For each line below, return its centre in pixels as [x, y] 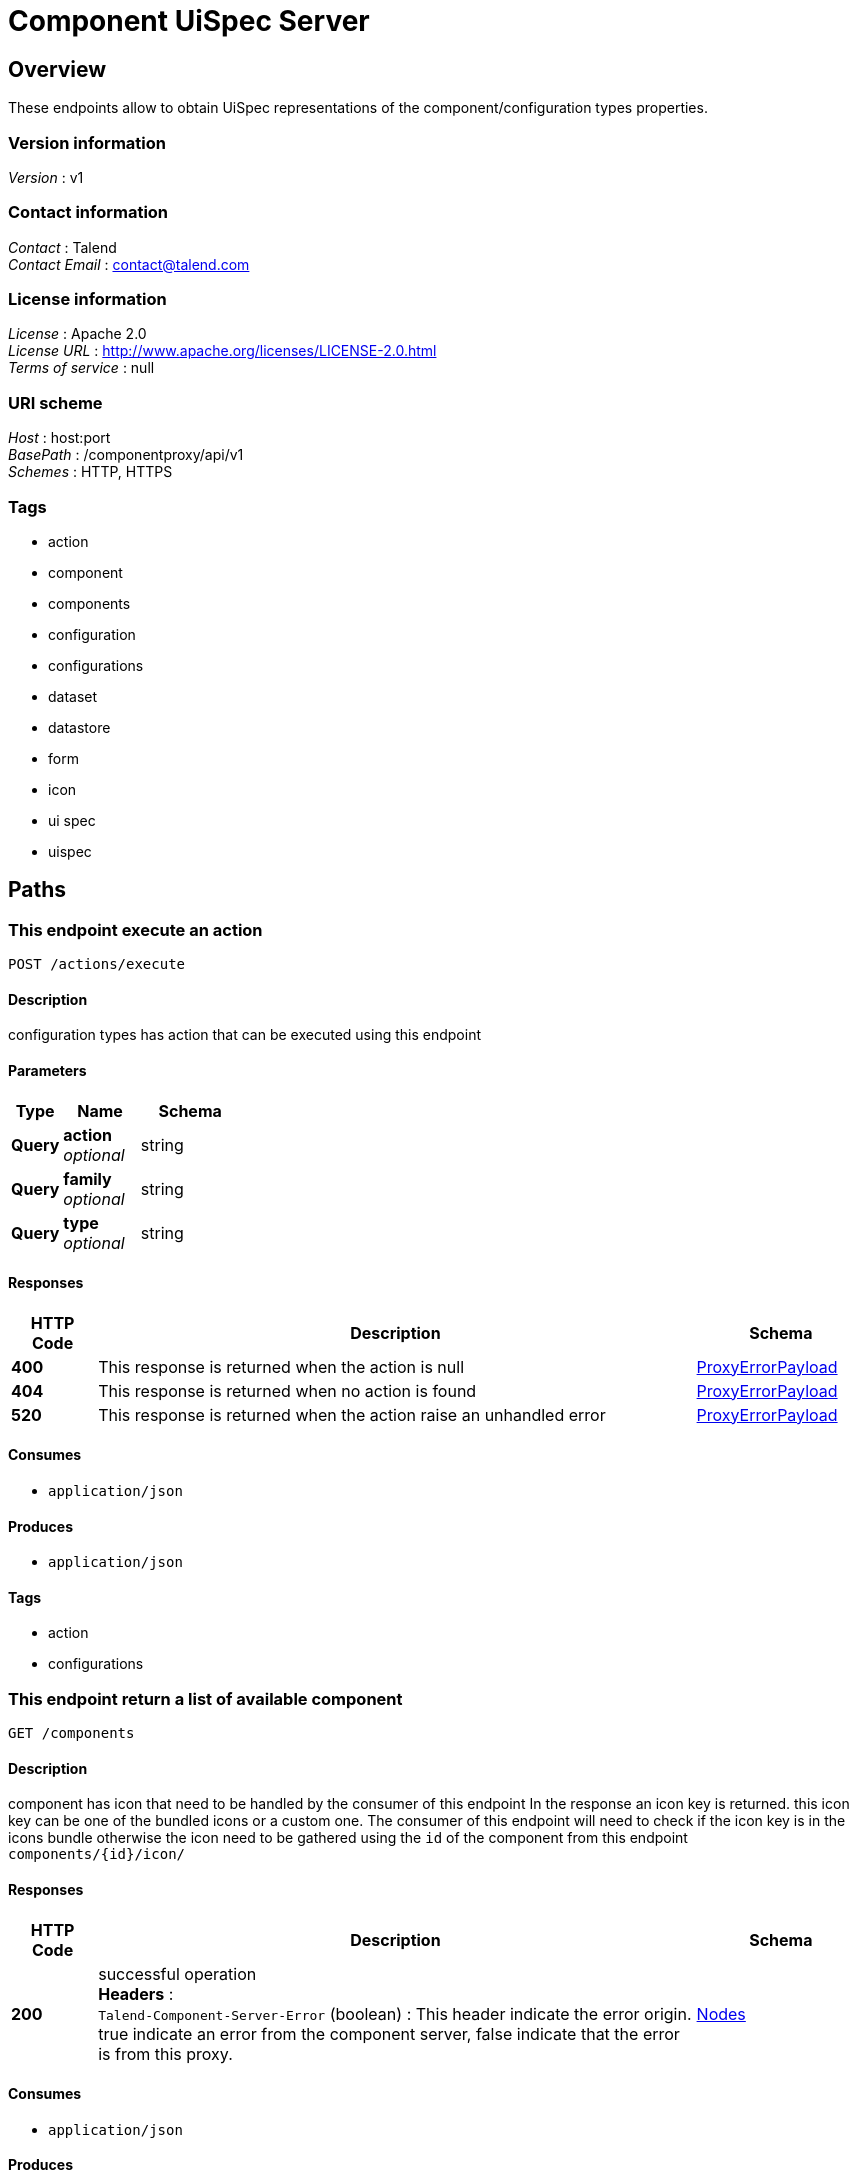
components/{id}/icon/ [97, 1854]
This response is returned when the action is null [281, 1366]
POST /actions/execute [97, 964]
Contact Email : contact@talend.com [129, 264]
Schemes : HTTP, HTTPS [90, 472]
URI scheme [55, 402]
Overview [57, 69]
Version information [87, 142]
